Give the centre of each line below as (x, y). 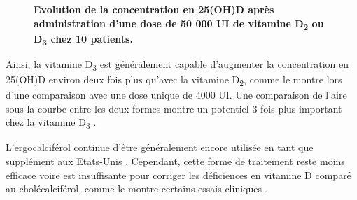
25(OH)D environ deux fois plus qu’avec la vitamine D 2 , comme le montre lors (174, 80)
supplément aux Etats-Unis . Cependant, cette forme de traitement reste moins (175, 161)
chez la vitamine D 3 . (51, 123)
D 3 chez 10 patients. (83, 39)
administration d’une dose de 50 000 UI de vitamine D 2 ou (179, 24)
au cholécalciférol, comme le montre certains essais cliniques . (137, 188)
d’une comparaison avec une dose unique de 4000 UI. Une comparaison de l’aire (176, 95)
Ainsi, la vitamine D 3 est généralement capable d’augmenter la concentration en (177, 64)
